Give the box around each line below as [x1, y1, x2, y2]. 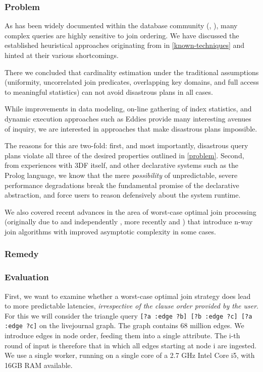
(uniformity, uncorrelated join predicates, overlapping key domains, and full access [5, 77, 259, 87]
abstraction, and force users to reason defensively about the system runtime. [5, 190, 241, 200]
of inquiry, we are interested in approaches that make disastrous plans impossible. [5, 123, 257, 134]
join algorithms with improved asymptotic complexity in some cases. [5, 226, 216, 236]
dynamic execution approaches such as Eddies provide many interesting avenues [5, 113, 251, 123]
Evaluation [5, 271, 49, 283]
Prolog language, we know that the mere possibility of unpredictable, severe [5, 169, 238, 180]
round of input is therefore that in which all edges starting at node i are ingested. [5, 340, 257, 350]
